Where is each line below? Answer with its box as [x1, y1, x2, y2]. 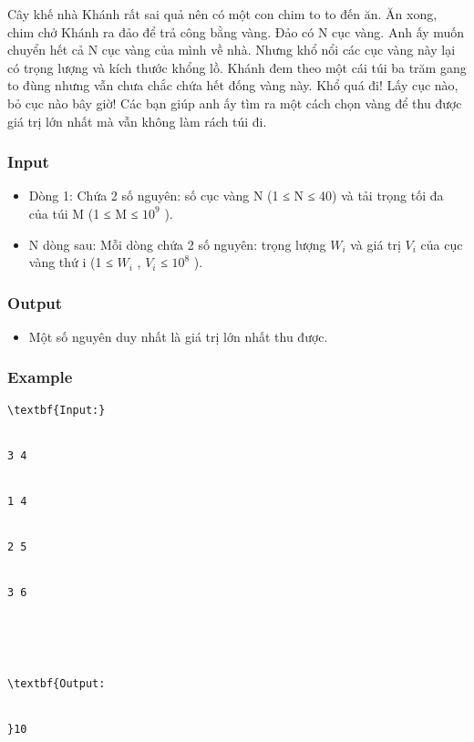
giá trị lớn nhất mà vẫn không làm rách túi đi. [7, 111, 267, 130]
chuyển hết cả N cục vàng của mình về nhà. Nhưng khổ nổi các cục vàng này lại [7, 40, 456, 59]
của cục [420, 234, 463, 253]
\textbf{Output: [7, 676, 106, 690]
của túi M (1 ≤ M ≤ [28, 203, 139, 222]
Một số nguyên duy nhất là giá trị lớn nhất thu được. [28, 326, 328, 345]
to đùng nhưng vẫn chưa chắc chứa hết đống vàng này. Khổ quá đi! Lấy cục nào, [7, 76, 459, 95]
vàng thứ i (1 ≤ [28, 252, 113, 272]
